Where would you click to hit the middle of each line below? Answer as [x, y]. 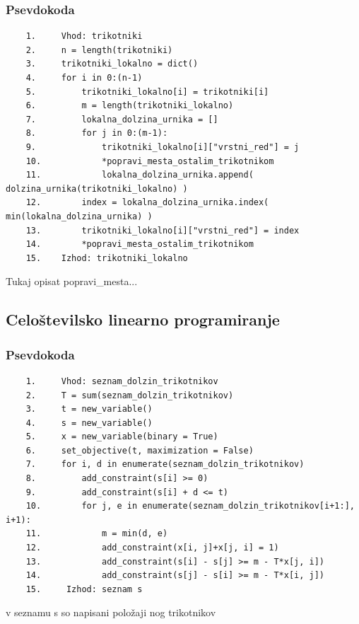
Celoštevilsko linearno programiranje [143, 319]
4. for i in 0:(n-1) [84, 78]
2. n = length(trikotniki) [99, 50]
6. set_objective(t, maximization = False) [140, 450]
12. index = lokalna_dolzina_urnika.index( [147, 203]
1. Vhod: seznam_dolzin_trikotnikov [122, 381]
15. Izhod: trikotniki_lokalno [107, 258]
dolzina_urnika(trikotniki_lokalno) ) [97, 189]
